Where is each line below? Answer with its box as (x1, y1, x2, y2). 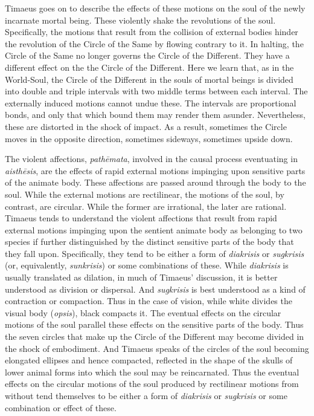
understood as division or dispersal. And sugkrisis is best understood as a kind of (5, 282, 306, 295)
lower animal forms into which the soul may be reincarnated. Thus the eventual (5, 365, 300, 378)
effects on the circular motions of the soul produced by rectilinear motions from (5, 377, 299, 390)
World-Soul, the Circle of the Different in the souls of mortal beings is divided (5, 73, 293, 85)
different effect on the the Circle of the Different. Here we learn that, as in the (5, 60, 294, 73)
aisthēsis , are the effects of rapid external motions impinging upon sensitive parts (5, 164, 306, 177)
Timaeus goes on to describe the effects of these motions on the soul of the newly (5, 2, 306, 14)
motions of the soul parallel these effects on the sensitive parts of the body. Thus (5, 318, 304, 331)
